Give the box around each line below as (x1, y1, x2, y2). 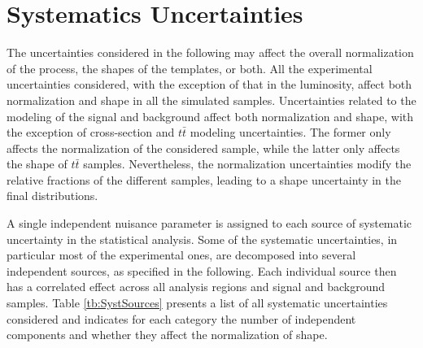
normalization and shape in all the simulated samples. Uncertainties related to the (7, 91, 416, 108)
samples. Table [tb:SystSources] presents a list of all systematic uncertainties (7, 294, 388, 311)
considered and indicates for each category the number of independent (7, 310, 356, 327)
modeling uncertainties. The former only (190, 124, 391, 141)
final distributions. (7, 187, 98, 204)
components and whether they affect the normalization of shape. (7, 326, 328, 343)
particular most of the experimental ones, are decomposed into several (7, 246, 356, 263)
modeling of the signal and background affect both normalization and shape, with (7, 107, 414, 124)
